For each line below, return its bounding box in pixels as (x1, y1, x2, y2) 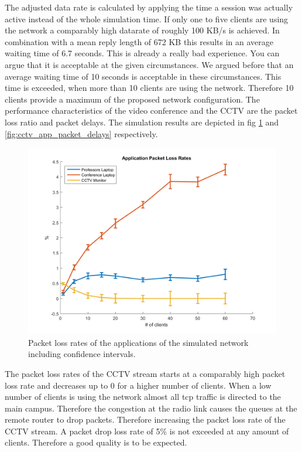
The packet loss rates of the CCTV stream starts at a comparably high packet (5, 367, 286, 379)
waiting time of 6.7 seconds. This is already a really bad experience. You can (5, 47, 280, 59)
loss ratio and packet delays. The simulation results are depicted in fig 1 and (5, 115, 279, 128)
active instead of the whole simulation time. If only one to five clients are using (5, 12, 289, 25)
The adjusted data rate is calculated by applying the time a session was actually (5, 1, 293, 13)
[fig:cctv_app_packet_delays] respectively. (5, 127, 158, 140)
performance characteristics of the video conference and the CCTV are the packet (5, 104, 298, 117)
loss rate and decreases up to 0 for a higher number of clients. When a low (5, 379, 272, 391)
